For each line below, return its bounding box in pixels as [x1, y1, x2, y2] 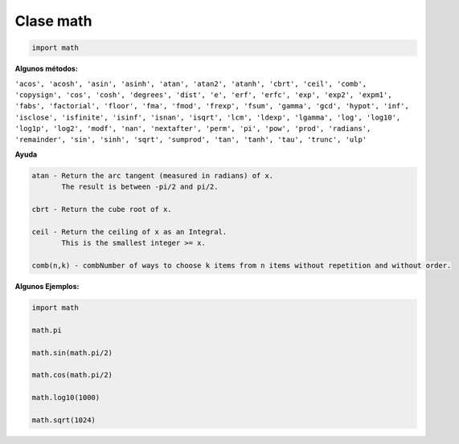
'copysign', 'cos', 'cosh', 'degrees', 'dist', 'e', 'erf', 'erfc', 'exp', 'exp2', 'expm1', [14, 90, 393, 100]
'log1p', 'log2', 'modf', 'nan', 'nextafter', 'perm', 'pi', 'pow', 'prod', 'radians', [14, 124, 371, 133]
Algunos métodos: [14, 64, 78, 74]
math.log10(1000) [31, 393, 100, 402]
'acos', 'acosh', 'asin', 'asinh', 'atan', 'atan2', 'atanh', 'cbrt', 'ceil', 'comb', [14, 79, 367, 88]
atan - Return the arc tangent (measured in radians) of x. [31, 171, 274, 180]
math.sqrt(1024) [31, 415, 96, 425]
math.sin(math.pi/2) [31, 348, 113, 357]
